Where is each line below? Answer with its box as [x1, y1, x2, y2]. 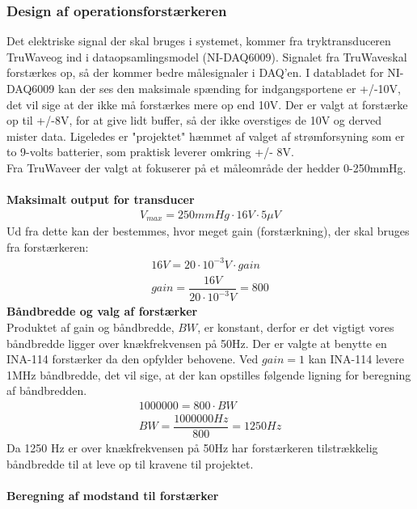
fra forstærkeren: [6, 238, 89, 255]
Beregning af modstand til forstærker [6, 486, 219, 503]
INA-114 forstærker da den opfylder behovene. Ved [6, 350, 259, 367]
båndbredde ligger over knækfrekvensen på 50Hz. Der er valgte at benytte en [6, 334, 387, 351]
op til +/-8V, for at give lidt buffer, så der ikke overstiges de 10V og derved [6, 112, 381, 129]
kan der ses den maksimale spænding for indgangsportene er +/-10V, [57, 80, 402, 96]
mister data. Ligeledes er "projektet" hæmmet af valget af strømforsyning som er [6, 127, 405, 144]
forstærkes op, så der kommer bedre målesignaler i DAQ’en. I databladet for [6, 64, 384, 81]
